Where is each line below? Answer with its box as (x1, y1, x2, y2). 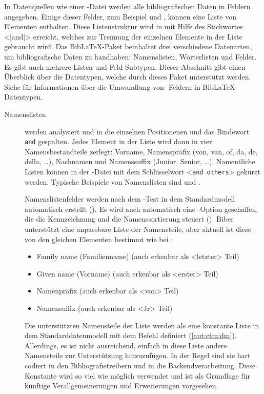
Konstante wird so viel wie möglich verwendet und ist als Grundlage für (25, 370, 251, 381)
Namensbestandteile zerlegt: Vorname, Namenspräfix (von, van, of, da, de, (25, 146, 258, 156)
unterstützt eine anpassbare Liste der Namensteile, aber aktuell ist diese (25, 224, 251, 234)
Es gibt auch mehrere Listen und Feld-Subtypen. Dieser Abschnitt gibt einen (4, 61, 246, 72)
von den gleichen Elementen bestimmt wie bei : (25, 233, 173, 244)
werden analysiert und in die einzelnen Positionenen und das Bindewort (25, 126, 250, 136)
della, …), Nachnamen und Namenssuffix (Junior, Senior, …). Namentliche (25, 156, 255, 167)
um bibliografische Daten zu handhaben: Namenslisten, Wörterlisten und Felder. (4, 51, 257, 62)
